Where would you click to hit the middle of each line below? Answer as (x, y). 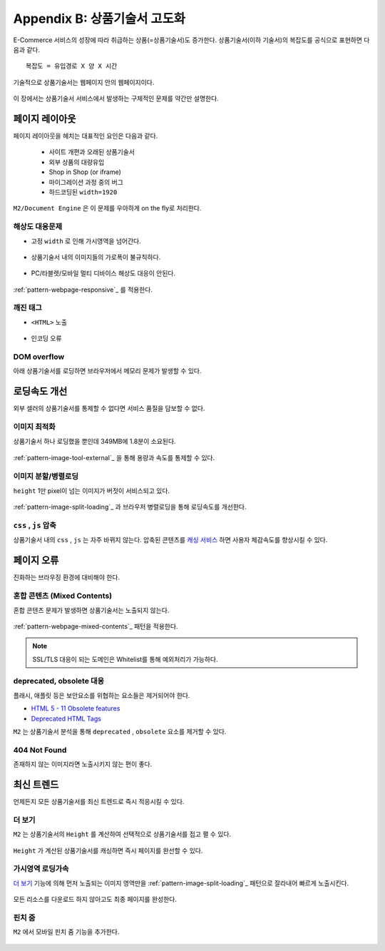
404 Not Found (40, 750)
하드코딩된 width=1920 (83, 192)
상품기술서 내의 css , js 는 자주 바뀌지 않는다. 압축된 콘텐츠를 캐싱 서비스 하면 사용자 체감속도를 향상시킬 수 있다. (170, 540)
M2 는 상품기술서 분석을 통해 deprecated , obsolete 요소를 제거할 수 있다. (120, 731)
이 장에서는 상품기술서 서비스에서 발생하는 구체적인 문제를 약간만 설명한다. (116, 98)
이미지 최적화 (35, 427)
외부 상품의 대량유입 (77, 162)
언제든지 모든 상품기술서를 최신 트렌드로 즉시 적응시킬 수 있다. (99, 802)
